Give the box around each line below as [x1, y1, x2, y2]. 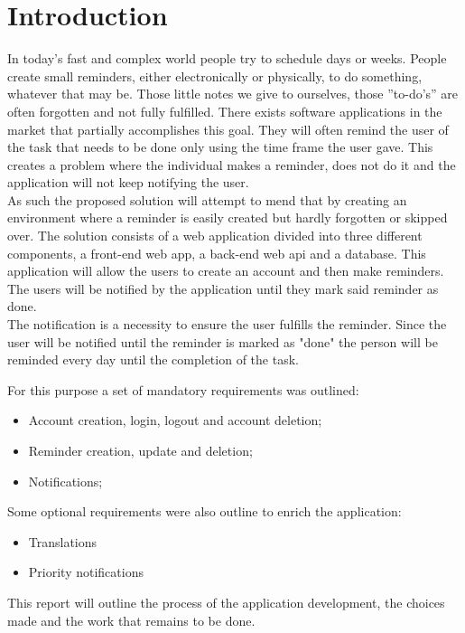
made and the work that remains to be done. [7, 610, 256, 629]
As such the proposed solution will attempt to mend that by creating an [7, 190, 407, 209]
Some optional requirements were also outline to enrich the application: [7, 502, 402, 521]
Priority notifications [28, 562, 144, 581]
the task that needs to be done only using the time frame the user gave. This [7, 137, 433, 156]
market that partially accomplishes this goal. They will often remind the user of [7, 119, 449, 138]
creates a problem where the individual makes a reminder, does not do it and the [7, 155, 456, 174]
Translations [28, 532, 98, 551]
